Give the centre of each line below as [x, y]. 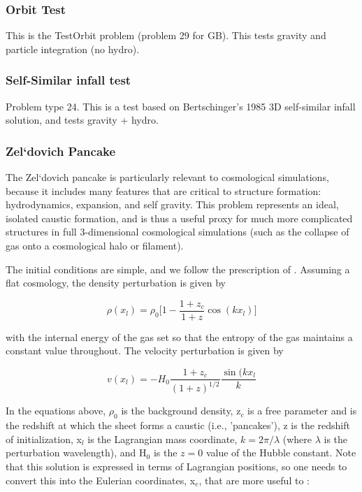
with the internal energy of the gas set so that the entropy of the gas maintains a [179, 337]
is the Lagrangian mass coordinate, [162, 439]
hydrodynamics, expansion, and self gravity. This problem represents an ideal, [172, 204]
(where [297, 439]
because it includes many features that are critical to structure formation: [164, 190]
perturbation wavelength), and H [76, 453]
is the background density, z [181, 411]
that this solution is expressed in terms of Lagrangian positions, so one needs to [176, 466]
